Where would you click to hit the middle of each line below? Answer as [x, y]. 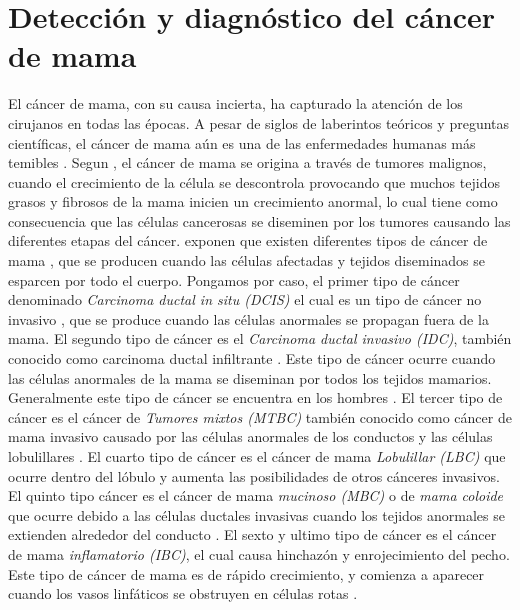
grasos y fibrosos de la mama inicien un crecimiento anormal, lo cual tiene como [253, 201]
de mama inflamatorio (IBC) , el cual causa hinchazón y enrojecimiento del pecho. [259, 553]
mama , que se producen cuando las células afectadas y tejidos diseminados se [247, 260]
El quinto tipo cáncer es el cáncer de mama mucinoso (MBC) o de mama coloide [256, 495]
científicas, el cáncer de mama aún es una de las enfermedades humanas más [242, 142]
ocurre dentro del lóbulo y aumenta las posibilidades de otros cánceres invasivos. [254, 475]
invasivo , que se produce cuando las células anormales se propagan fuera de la [248, 318]
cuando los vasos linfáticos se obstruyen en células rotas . [183, 593]
